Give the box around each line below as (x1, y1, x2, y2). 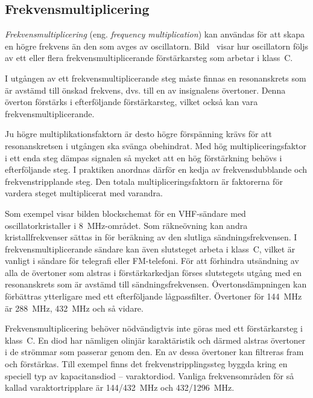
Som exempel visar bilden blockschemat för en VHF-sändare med (5, 207, 246, 219)
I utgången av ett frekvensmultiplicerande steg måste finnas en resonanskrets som (5, 71, 306, 84)
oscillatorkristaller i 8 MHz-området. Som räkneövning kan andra (5, 219, 248, 231)
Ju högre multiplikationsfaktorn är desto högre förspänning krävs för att (5, 127, 273, 140)
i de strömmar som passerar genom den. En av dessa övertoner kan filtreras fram (5, 345, 304, 358)
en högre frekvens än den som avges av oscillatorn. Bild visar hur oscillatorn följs (5, 39, 309, 52)
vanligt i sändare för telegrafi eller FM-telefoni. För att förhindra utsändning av (5, 254, 299, 267)
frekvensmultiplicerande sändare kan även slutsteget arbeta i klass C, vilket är (5, 242, 296, 255)
